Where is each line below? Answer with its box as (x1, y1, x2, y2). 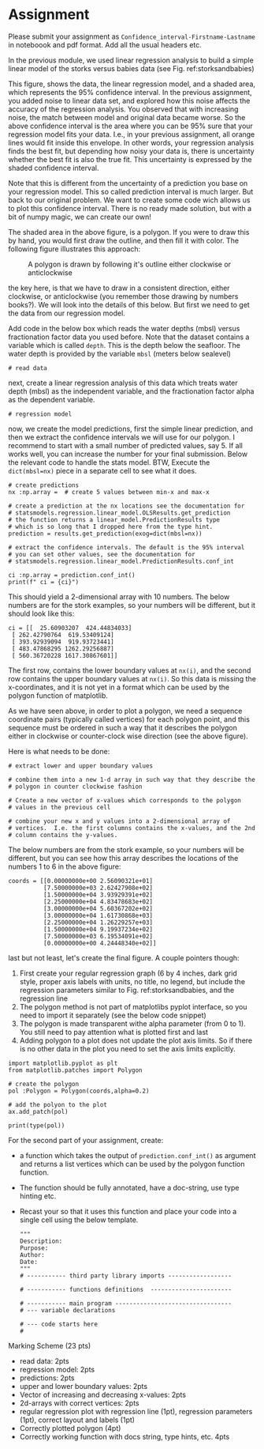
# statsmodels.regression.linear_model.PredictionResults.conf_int (8, 557, 235, 565)
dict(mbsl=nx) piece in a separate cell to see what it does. (8, 466, 197, 475)
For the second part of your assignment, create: (8, 1135, 164, 1145)
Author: (19, 1251, 45, 1258)
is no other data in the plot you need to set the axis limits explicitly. (19, 1043, 236, 1053)
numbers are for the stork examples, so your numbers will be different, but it (8, 600, 256, 609)
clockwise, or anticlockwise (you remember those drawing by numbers (8, 291, 239, 301)
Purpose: (19, 1243, 49, 1252)
